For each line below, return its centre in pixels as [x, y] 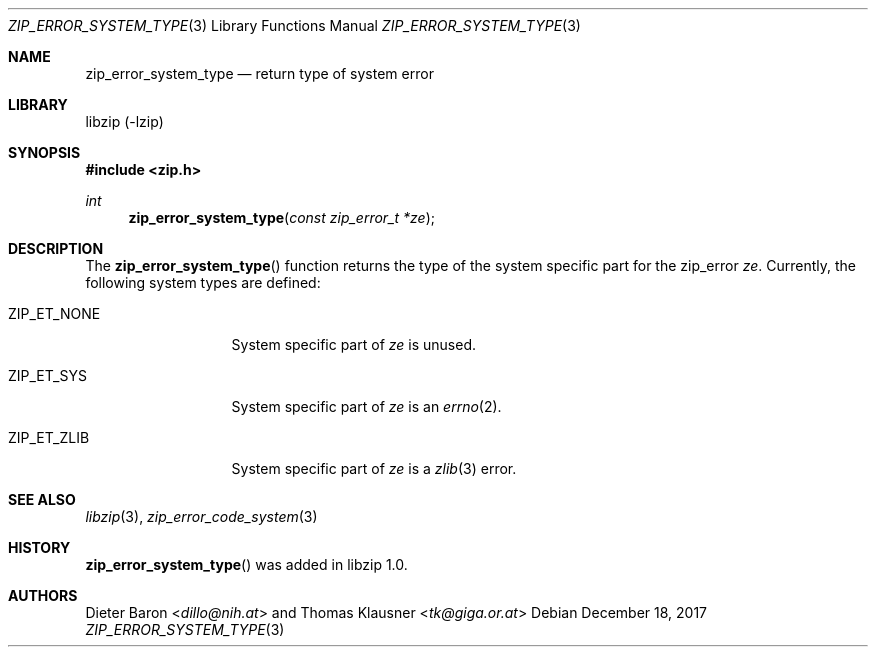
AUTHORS [43, 595]
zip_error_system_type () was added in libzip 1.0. [246, 564]
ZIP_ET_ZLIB [49, 437]
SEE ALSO [42, 499]
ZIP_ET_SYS [47, 375]
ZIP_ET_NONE [54, 313]
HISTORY [39, 547]
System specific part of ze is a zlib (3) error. [374, 468]
